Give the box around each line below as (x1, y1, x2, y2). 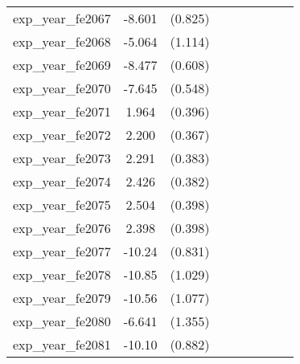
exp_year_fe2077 (13, 242, 111, 260)
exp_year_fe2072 (13, 125, 111, 144)
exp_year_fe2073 (13, 149, 111, 167)
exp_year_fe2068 (13, 32, 111, 51)
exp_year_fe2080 (13, 312, 111, 330)
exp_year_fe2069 (13, 55, 111, 74)
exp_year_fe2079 (13, 288, 111, 307)
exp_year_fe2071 (13, 102, 111, 121)
